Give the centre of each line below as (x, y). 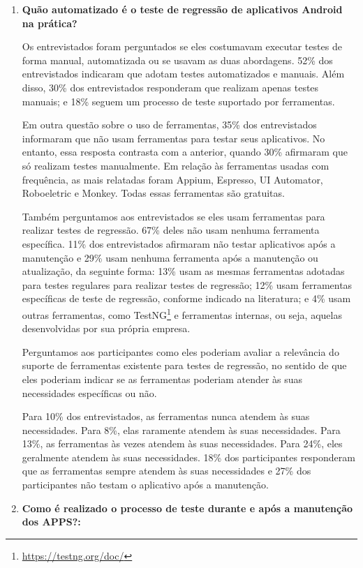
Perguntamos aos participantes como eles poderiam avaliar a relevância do (180, 351)
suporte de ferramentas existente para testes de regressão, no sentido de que (184, 365)
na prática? (50, 23)
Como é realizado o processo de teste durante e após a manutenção (187, 508)
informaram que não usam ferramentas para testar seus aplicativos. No (173, 138)
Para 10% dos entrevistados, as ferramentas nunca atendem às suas (166, 416)
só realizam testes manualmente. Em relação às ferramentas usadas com (176, 165)
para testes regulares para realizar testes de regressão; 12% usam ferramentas (187, 284)
